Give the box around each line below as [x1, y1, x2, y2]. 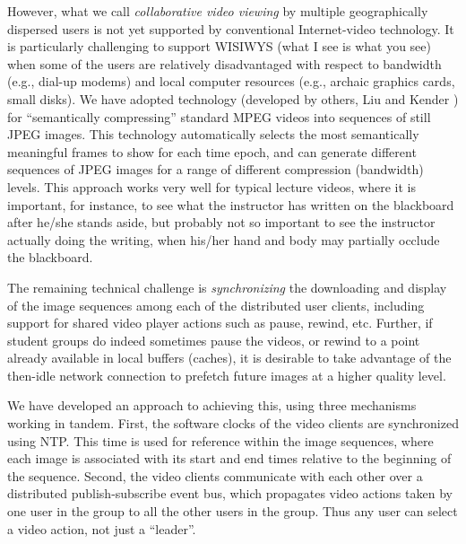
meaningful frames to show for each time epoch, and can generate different [7, 142, 417, 161]
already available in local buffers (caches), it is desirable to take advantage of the [7, 348, 452, 367]
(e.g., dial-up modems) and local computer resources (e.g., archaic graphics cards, [7, 72, 455, 91]
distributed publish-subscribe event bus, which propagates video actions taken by [7, 484, 453, 503]
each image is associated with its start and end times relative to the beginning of [7, 449, 452, 468]
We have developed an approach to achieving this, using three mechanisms [7, 396, 417, 415]
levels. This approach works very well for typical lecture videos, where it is [7, 177, 416, 196]
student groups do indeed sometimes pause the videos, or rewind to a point [7, 330, 420, 349]
